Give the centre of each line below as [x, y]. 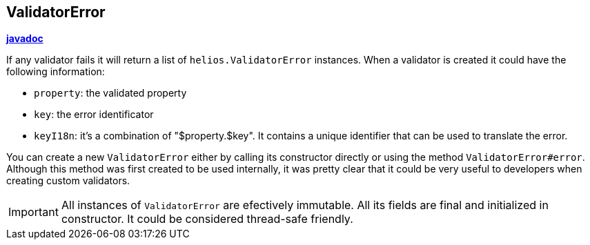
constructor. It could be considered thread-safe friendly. [207, 219]
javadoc [25, 39]
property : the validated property [110, 93]
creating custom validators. [68, 181]
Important [33, 212]
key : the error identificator [94, 115]
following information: [56, 72]
